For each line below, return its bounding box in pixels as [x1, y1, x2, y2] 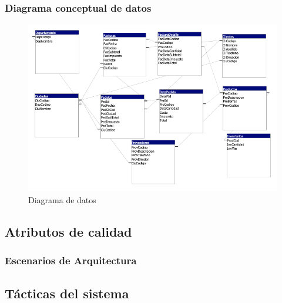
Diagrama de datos [28, 193, 96, 206]
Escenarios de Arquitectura [5, 253, 137, 268]
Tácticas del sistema [5, 284, 129, 302]
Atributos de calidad [5, 222, 132, 240]
